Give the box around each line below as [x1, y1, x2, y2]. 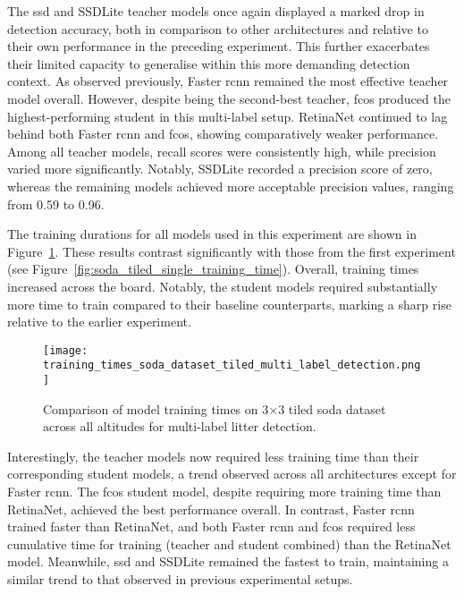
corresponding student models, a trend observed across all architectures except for [7, 464, 457, 483]
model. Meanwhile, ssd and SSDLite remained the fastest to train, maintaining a [7, 552, 449, 571]
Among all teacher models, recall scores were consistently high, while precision [7, 141, 436, 160]
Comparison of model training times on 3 [43, 399, 269, 418]
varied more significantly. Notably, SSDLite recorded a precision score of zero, [7, 159, 433, 178]
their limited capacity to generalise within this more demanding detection [7, 54, 410, 72]
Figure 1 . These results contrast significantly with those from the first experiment [7, 242, 456, 260]
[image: [43, 344, 89, 357]
